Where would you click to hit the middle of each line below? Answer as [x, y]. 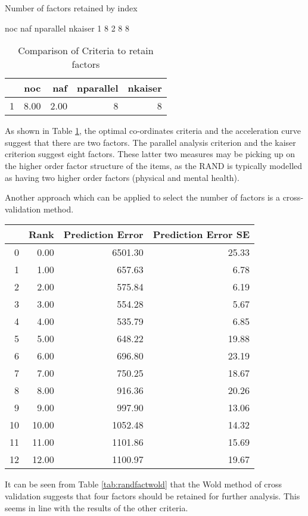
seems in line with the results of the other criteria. [97, 507]
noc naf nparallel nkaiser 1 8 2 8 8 [67, 28]
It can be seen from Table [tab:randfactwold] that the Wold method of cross [144, 484]
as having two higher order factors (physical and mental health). [122, 177]
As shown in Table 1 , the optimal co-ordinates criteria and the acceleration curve [153, 131]
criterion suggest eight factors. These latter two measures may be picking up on [150, 154]
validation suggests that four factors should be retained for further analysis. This [153, 495]
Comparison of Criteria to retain [86, 51]
